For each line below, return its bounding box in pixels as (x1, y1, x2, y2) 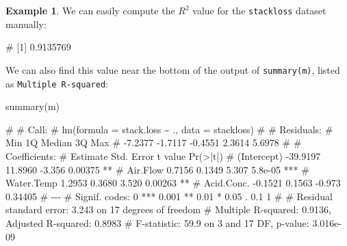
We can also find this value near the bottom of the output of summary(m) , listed (5, 62, 340, 77)
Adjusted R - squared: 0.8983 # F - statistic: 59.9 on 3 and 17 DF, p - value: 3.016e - (5, 215, 342, 230)
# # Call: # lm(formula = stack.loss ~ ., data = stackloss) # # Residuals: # (5, 122, 333, 136)
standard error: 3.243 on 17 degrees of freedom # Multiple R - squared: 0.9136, (5, 202, 331, 217)
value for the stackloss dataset (192, 3, 326, 17)
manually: (5, 16, 47, 31)
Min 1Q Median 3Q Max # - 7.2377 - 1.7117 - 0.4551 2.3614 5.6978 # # (5, 135, 302, 150)
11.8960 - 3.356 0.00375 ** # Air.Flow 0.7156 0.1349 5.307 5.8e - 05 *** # (5, 162, 309, 176)
